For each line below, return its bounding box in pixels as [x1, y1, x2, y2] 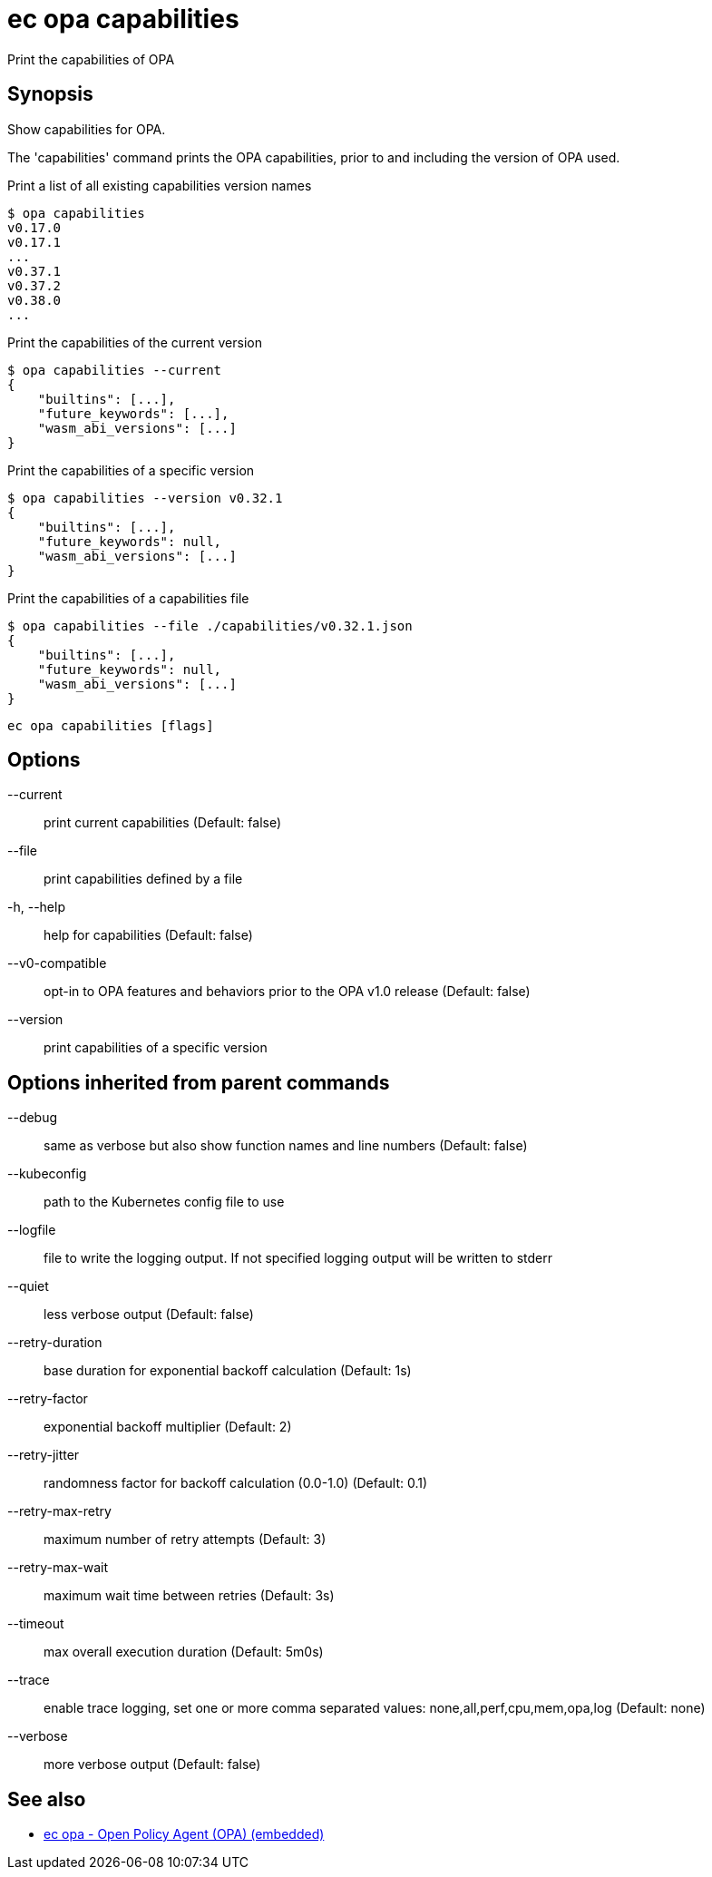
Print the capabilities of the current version [7, 334, 262, 350]
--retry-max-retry [7, 1503, 112, 1520]
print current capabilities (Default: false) [44, 815, 282, 831]
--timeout [7, 1616, 64, 1632]
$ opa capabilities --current [7, 362, 222, 377]
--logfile [7, 1222, 56, 1238]
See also [7, 1787, 86, 1811]
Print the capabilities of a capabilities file [7, 590, 249, 606]
